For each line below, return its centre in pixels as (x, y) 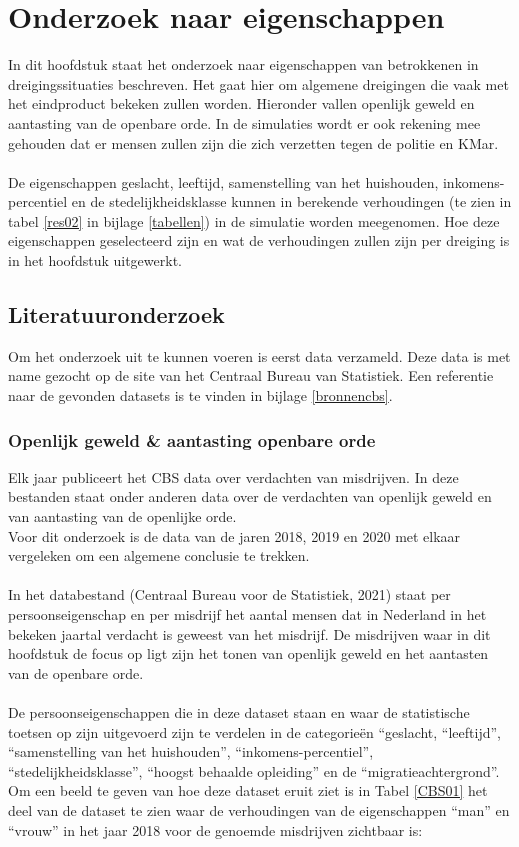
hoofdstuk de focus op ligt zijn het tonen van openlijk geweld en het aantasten (248, 653)
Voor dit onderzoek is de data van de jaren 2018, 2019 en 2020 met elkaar (234, 535)
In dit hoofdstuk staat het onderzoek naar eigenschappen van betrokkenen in (243, 64)
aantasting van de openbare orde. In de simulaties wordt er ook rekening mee (244, 122)
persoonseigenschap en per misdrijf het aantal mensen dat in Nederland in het (247, 614)
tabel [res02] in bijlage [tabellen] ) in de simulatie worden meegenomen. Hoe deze (254, 220)
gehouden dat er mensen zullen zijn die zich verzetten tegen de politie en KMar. (253, 142)
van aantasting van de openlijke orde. (122, 516)
